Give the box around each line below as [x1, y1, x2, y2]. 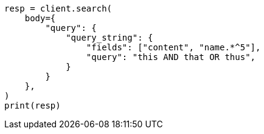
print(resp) [4, 101, 61, 110]
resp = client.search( [4, 4, 113, 13]
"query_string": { [66, 33, 153, 42]
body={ [24, 13, 56, 23]
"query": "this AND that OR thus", [86, 52, 256, 62]
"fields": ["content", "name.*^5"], [86, 42, 261, 52]
